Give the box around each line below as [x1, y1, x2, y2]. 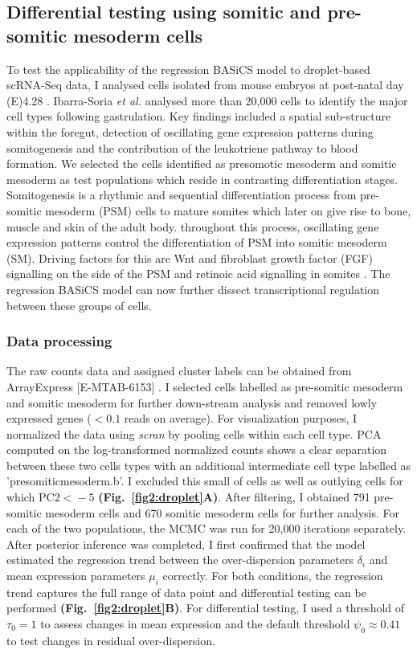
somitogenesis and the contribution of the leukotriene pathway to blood [6, 139, 358, 156]
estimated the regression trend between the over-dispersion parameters [6, 551, 354, 568]
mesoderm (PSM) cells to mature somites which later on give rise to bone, [45, 202, 411, 219]
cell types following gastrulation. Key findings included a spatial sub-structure [6, 108, 391, 125]
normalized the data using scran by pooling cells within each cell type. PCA [6, 425, 382, 442]
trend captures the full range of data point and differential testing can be [6, 583, 366, 600]
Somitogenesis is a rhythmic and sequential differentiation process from [6, 186, 357, 203]
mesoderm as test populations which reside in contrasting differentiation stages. [6, 170, 398, 187]
